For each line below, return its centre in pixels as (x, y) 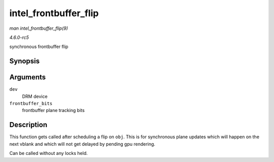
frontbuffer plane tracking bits (53, 111)
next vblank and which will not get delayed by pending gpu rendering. (82, 144)
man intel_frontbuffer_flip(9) (39, 28)
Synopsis (25, 61)
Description (28, 125)
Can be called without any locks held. (49, 153)
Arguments (28, 77)
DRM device (35, 96)
